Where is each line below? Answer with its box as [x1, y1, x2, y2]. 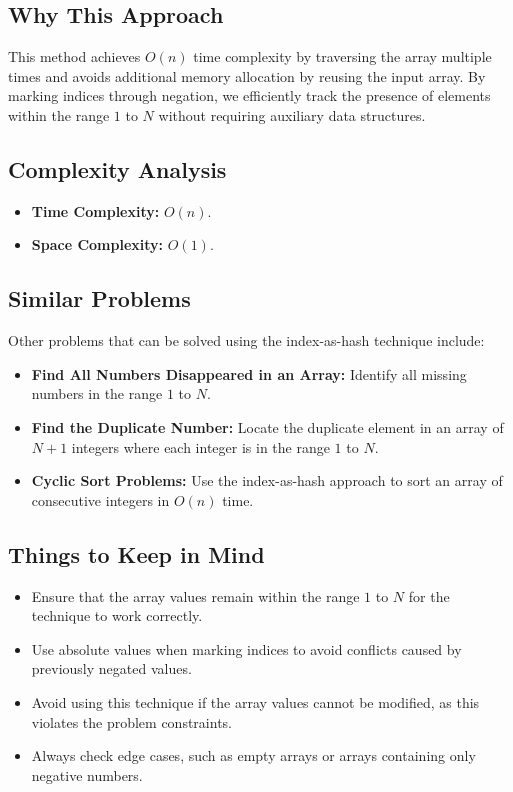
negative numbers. [31, 764, 143, 785]
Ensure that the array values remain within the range [31, 585, 360, 606]
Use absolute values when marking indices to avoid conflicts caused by [31, 638, 462, 659]
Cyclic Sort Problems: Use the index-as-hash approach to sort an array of [31, 470, 503, 491]
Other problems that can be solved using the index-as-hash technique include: [8, 330, 485, 351]
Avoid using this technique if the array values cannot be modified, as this [31, 691, 480, 712]
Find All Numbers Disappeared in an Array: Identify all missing [31, 363, 467, 384]
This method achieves [8, 46, 141, 67]
